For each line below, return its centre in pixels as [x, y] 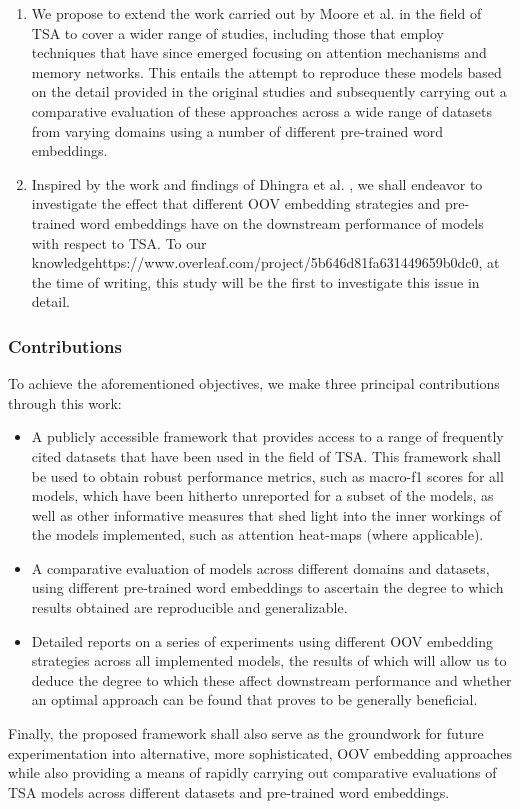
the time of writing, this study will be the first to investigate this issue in [255, 281]
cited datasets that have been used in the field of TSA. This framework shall [266, 455]
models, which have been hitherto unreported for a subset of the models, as [262, 495]
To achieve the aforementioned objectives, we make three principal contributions [254, 383]
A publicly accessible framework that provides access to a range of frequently [267, 436]
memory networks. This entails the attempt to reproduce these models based [266, 71]
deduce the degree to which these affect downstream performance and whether [271, 679]
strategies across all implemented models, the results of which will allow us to [269, 660]
